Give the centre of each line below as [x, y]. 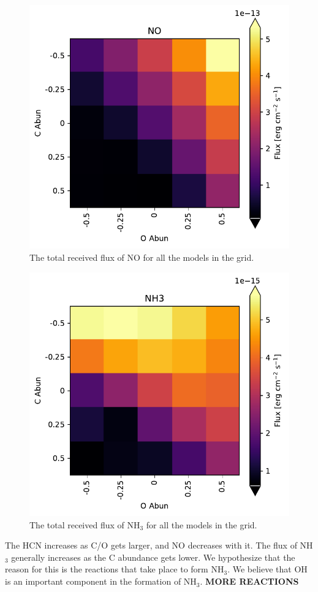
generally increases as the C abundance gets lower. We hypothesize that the [153, 557]
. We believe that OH [267, 569]
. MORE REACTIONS [249, 581]
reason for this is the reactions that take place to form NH [115, 569]
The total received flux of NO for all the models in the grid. [142, 257]
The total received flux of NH [85, 524]
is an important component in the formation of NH [101, 581]
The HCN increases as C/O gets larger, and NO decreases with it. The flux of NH [159, 545]
